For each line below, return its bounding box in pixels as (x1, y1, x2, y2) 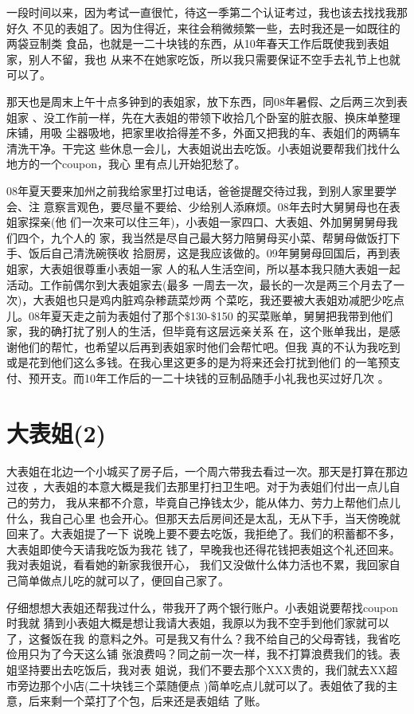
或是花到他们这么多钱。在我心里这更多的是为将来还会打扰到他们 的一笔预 (6, 354, 389, 371)
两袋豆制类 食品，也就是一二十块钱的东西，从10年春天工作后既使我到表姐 (6, 35, 389, 52)
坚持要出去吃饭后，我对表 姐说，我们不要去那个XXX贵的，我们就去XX (17, 661, 387, 677)
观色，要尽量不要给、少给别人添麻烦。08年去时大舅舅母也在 (76, 198, 389, 214)
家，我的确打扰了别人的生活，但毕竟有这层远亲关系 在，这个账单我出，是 (6, 323, 389, 339)
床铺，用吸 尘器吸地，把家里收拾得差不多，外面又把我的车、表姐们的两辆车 (6, 124, 400, 141)
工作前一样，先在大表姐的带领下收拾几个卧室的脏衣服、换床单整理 (54, 108, 400, 125)
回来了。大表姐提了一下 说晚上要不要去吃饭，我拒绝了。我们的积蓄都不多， (6, 525, 400, 542)
